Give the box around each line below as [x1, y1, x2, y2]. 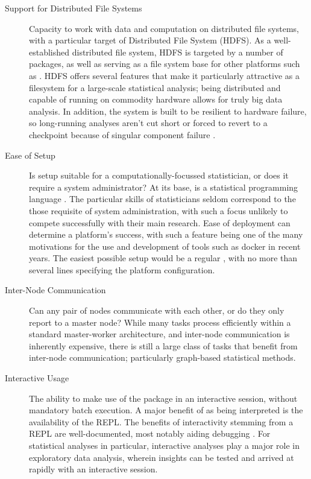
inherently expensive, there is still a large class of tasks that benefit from [29, 339, 298, 352]
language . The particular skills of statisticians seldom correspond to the [29, 192, 296, 205]
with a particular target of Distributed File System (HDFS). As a [29, 34, 271, 46]
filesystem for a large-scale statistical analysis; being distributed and [29, 81, 281, 94]
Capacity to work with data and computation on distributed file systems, [29, 22, 300, 34]
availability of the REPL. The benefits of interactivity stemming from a [29, 415, 294, 428]
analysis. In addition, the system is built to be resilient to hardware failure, [29, 104, 307, 117]
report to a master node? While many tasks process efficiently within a [29, 316, 291, 328]
